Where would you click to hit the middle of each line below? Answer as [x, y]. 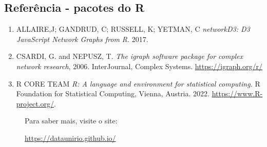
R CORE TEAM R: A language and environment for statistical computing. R [138, 83]
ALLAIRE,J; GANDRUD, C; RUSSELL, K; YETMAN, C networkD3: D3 [133, 29]
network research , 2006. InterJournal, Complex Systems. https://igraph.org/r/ [139, 66]
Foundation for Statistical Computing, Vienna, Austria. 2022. [113, 93]
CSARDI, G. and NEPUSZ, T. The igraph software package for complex [130, 56]
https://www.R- [237, 93]
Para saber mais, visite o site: [71, 121]
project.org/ [35, 103]
